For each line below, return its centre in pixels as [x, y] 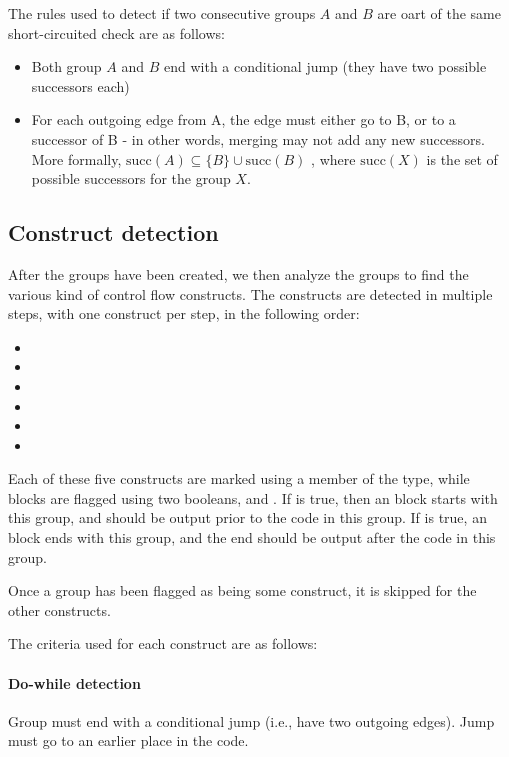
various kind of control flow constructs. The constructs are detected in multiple [250, 293]
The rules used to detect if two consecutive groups [162, 13]
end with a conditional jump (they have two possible [325, 66]
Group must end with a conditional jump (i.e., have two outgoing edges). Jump [251, 720]
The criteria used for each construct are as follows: [163, 643]
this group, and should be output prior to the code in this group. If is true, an [247, 517]
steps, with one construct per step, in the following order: [184, 313]
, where [333, 158]
